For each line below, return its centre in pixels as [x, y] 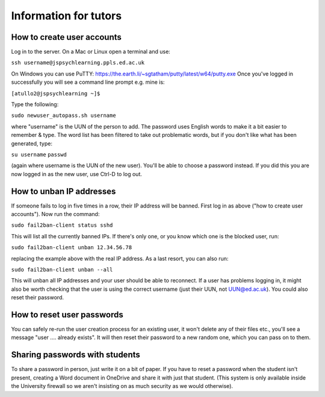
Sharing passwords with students [76, 355]
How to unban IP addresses [63, 191]
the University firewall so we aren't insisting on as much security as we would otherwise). [122, 386]
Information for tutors [67, 16]
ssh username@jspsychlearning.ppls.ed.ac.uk [78, 63]
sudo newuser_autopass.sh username [64, 116]
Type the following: [35, 104]
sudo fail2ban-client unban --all [62, 269]
